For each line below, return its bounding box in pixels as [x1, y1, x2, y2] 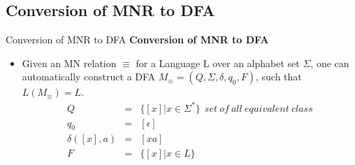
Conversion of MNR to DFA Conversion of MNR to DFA [6, 32, 269, 47]
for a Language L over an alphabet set [136, 55, 300, 70]
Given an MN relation [22, 55, 117, 70]
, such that [255, 69, 302, 84]
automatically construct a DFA [22, 69, 156, 84]
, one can [310, 55, 349, 70]
